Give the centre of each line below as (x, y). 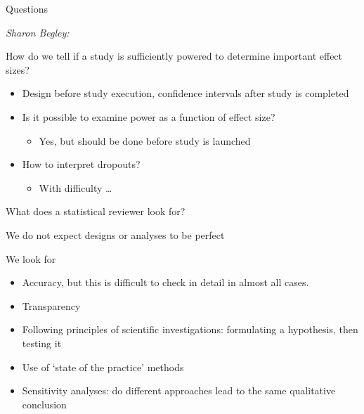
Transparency (51, 305)
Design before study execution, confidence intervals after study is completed (186, 93)
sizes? (18, 69)
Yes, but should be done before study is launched (145, 140)
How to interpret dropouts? (81, 164)
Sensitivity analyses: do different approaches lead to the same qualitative (179, 390)
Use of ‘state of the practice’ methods (103, 367)
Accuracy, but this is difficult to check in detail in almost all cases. (165, 282)
